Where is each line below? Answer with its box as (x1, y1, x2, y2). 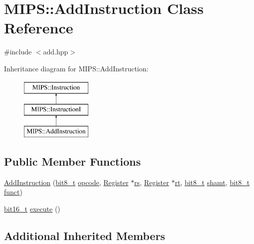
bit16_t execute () (4, 203, 60, 214)
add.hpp (43, 46, 68, 57)
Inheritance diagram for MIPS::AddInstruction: (4, 63, 149, 73)
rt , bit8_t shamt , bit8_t (175, 177, 250, 187)
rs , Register (134, 177, 169, 187)
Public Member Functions (4, 153, 141, 169)
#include (4, 46, 32, 57)
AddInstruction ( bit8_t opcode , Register (4, 177, 129, 187)
